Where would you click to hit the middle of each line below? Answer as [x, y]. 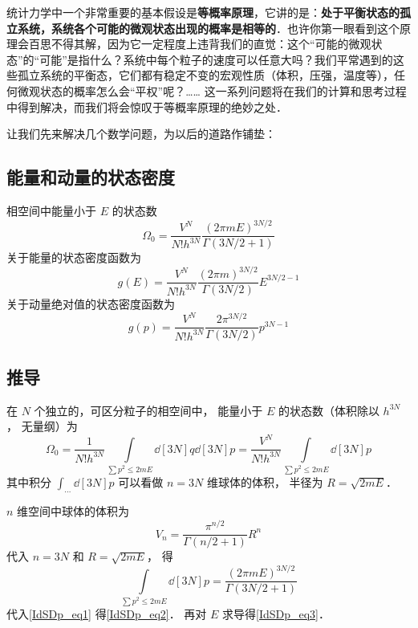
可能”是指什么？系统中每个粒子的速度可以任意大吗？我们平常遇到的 [216, 59]
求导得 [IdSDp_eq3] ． [276, 613]
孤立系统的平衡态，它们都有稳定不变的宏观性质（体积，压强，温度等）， [205, 75]
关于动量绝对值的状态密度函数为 [91, 304]
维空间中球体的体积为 [73, 511]
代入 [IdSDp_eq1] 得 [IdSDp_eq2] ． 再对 [107, 613]
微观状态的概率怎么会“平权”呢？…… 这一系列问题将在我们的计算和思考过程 [212, 90]
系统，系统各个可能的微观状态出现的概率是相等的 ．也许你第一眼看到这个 [208, 28]
